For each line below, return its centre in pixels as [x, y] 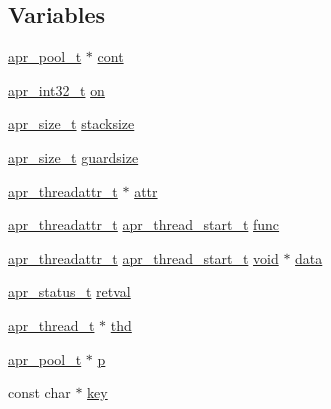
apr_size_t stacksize [71, 123]
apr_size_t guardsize [73, 156]
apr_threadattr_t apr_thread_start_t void [143, 257]
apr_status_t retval [69, 291]
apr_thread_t [51, 324]
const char [39, 392]
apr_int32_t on [56, 89]
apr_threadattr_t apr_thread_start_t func [144, 224]
